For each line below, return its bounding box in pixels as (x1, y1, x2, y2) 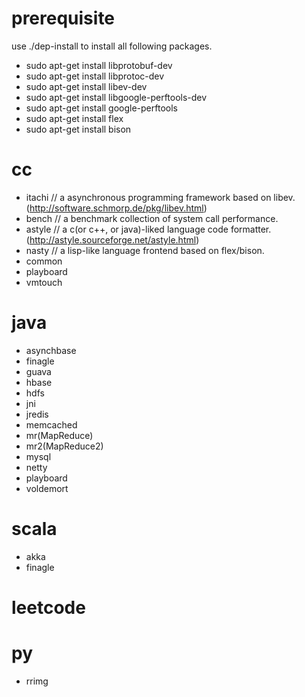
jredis (25, 408, 49, 420)
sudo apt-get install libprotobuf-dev (25, 59, 173, 71)
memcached (25, 418, 78, 431)
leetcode (11, 596, 86, 619)
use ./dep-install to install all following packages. (11, 40, 213, 52)
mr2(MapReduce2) (25, 440, 104, 452)
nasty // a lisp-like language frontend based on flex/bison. (25, 244, 265, 256)
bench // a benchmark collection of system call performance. (25, 212, 279, 224)
